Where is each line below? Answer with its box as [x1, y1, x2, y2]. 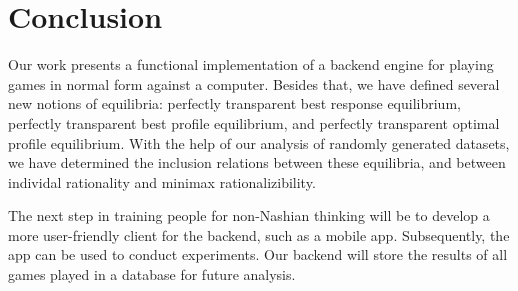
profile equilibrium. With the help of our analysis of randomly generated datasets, [8, 132, 510, 153]
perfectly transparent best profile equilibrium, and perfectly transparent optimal [8, 112, 500, 133]
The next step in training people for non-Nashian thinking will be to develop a [8, 205, 490, 226]
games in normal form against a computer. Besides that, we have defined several [8, 73, 500, 94]
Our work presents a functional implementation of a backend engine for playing [8, 54, 494, 75]
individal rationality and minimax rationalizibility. [8, 171, 316, 192]
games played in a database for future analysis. [8, 264, 296, 285]
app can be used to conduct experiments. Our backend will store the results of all [8, 244, 508, 265]
